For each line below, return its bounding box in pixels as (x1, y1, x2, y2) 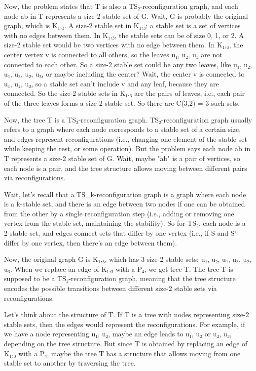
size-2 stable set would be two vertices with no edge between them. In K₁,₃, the (4, 40, 243, 50)
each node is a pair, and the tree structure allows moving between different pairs (4, 163, 247, 173)
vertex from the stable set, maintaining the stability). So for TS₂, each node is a (4, 218, 246, 228)
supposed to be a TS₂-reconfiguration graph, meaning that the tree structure (4, 273, 236, 284)
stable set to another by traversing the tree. (4, 358, 136, 368)
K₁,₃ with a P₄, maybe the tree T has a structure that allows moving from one (4, 348, 241, 358)
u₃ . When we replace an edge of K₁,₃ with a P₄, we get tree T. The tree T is (4, 263, 233, 274)
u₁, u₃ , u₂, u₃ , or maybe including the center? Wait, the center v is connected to (4, 69, 245, 79)
